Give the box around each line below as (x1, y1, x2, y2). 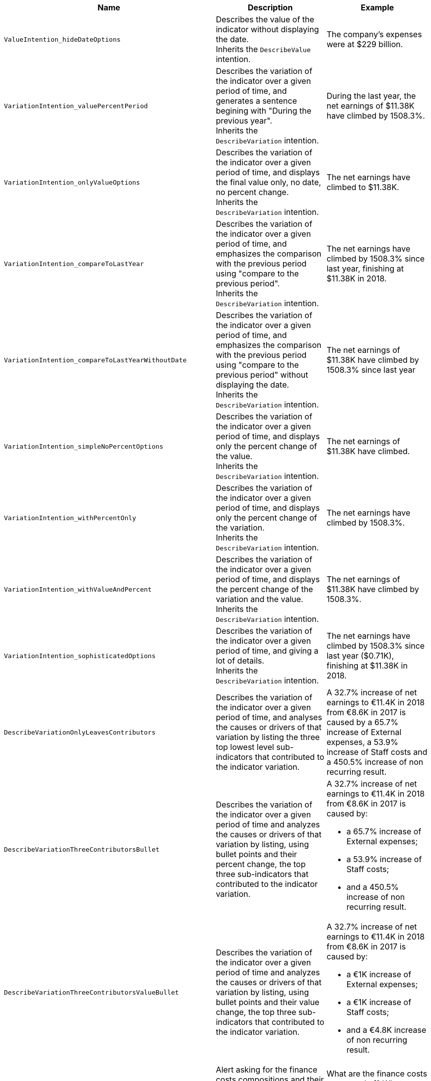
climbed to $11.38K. (326, 182, 399, 192)
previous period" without (215, 370, 308, 380)
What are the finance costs (326, 1068, 428, 1079)
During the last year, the (326, 91, 416, 101)
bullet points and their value (215, 997, 320, 1007)
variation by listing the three (215, 732, 320, 742)
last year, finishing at (326, 264, 404, 273)
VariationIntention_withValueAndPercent (4, 585, 152, 593)
